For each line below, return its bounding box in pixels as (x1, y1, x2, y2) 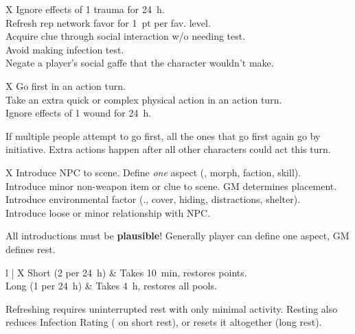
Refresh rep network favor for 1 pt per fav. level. (5, 15, 211, 29)
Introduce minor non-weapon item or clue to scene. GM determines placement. (5, 178, 337, 193)
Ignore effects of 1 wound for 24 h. (5, 106, 152, 120)
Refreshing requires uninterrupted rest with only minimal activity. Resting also (5, 301, 338, 315)
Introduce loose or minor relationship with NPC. (5, 205, 211, 219)
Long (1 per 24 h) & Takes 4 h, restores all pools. (5, 278, 217, 293)
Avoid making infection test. (5, 42, 124, 56)
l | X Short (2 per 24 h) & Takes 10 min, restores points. (5, 265, 247, 279)
